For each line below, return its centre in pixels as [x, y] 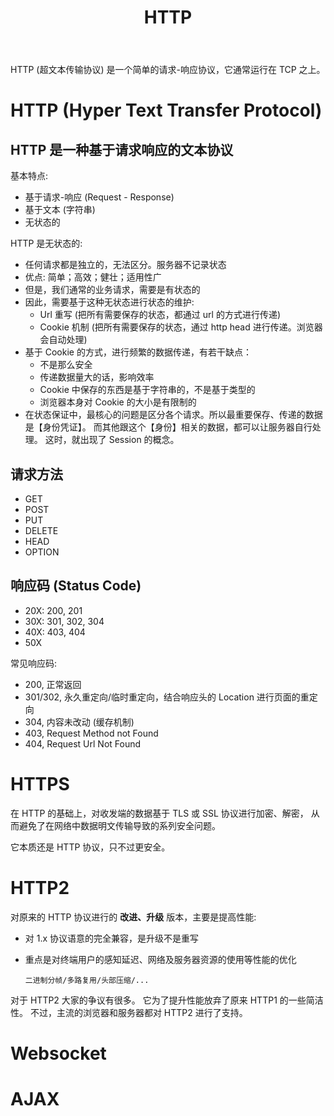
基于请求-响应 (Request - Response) [99, 197]
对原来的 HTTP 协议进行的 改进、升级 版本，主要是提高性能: [133, 917]
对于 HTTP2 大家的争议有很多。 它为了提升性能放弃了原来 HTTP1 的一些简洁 [167, 1000]
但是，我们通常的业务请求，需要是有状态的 [112, 290]
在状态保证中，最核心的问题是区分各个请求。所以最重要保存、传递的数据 [173, 415]
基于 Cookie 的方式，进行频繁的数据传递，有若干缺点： [138, 352]
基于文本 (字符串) [60, 210]
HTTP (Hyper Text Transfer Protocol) [166, 110]
